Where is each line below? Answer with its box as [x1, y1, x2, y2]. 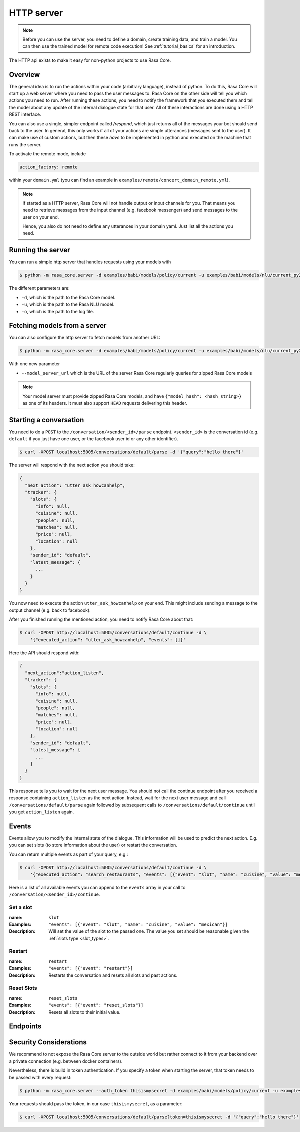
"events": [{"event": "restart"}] [48, 965, 133, 971]
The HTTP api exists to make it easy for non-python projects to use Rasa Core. [9, 57, 171, 63]
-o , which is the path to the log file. [21, 308, 94, 314]
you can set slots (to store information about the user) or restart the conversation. [9, 842, 177, 848]
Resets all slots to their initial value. [48, 1009, 121, 1015]
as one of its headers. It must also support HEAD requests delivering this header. [22, 400, 187, 406]
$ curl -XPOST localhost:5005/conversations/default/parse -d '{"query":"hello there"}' [19, 449, 244, 455]
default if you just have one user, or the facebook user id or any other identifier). [9, 436, 178, 442]
